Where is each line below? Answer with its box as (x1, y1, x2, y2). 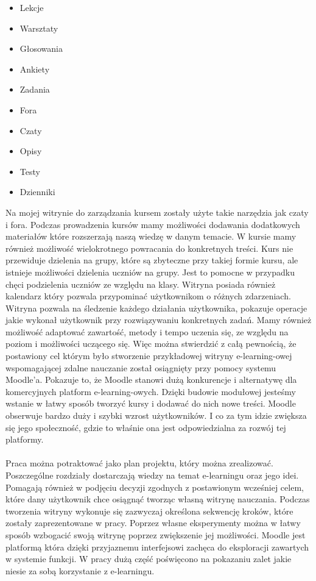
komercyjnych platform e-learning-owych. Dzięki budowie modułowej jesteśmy (5, 385, 296, 397)
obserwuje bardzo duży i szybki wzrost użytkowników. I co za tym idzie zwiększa (5, 409, 307, 422)
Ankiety (19, 62, 50, 75)
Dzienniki (19, 185, 55, 198)
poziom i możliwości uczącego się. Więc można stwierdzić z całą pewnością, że (5, 337, 297, 350)
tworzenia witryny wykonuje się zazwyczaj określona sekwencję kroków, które (5, 504, 293, 517)
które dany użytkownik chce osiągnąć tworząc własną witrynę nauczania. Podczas (5, 493, 310, 505)
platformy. (5, 433, 44, 446)
